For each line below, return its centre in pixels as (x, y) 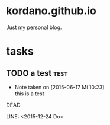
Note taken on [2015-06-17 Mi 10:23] (59, 87)
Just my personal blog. (34, 27)
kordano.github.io (51, 11)
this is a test (29, 94)
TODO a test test (37, 73)
